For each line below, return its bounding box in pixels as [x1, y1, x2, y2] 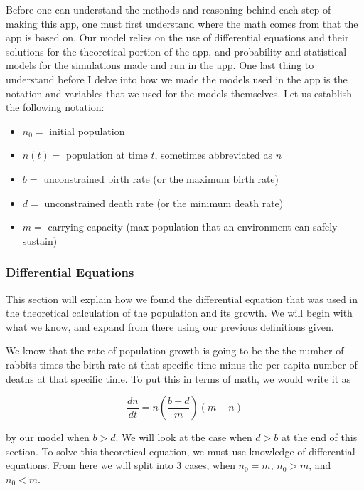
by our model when [6, 430, 90, 445]
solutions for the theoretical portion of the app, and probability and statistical [6, 43, 347, 58]
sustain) [22, 233, 58, 248]
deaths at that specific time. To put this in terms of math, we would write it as [6, 371, 351, 386]
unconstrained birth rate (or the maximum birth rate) [43, 171, 279, 186]
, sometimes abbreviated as [154, 147, 273, 162]
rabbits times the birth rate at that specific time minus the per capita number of [6, 357, 358, 371]
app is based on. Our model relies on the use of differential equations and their [6, 30, 349, 45]
